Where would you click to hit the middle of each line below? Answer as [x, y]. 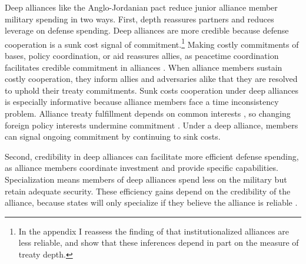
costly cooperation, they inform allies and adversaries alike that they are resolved [151, 79]
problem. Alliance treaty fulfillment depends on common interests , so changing [148, 113]
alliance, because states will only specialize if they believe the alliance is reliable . [151, 202]
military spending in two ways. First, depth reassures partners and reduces [139, 19]
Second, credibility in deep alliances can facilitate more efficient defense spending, [152, 156]
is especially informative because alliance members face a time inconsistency [142, 102]
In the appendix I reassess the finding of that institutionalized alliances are [154, 231]
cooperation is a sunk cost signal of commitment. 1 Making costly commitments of [152, 43]
